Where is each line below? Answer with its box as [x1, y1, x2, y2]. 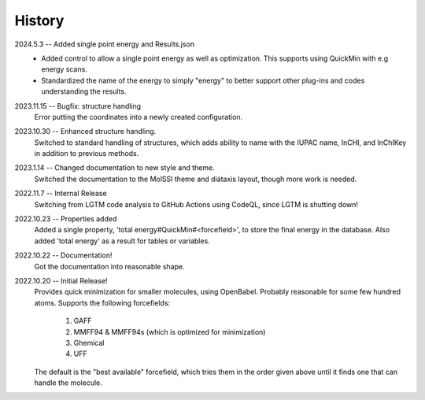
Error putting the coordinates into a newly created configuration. [34, 112, 243, 121]
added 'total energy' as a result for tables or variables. [34, 236, 210, 246]
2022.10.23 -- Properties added [14, 214, 117, 224]
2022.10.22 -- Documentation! [14, 250, 113, 260]
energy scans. [41, 65, 88, 74]
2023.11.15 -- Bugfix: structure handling [14, 101, 142, 110]
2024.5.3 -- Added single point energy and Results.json [14, 39, 195, 49]
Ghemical [73, 338, 105, 347]
